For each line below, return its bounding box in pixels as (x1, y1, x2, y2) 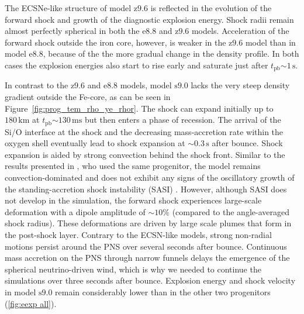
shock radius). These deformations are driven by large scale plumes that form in (5, 217, 292, 229)
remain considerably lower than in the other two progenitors (55, 285, 271, 298)
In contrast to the (5, 79, 68, 91)
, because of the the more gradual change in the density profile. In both (43, 47, 299, 60)
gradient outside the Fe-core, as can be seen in (5, 91, 171, 103)
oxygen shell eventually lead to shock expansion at (5, 137, 185, 149)
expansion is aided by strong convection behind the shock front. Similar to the (5, 148, 285, 160)
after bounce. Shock (212, 137, 283, 149)
